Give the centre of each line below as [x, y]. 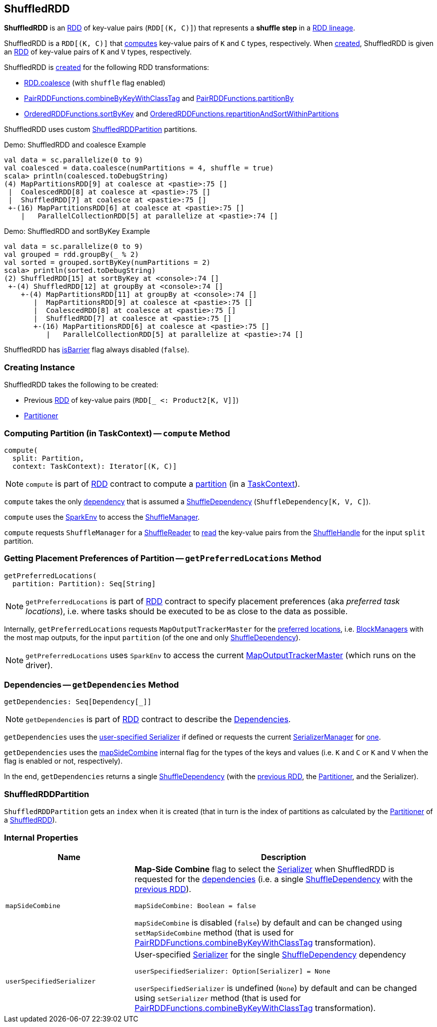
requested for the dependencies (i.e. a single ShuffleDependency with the [274, 879]
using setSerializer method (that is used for [218, 998]
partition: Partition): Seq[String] [84, 583]
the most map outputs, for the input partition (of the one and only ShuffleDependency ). [152, 637]
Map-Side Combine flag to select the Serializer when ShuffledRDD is [264, 869]
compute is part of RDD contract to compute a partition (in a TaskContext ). [163, 484]
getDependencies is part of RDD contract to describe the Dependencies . [158, 719]
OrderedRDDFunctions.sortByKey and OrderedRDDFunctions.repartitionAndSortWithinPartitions [181, 114]
